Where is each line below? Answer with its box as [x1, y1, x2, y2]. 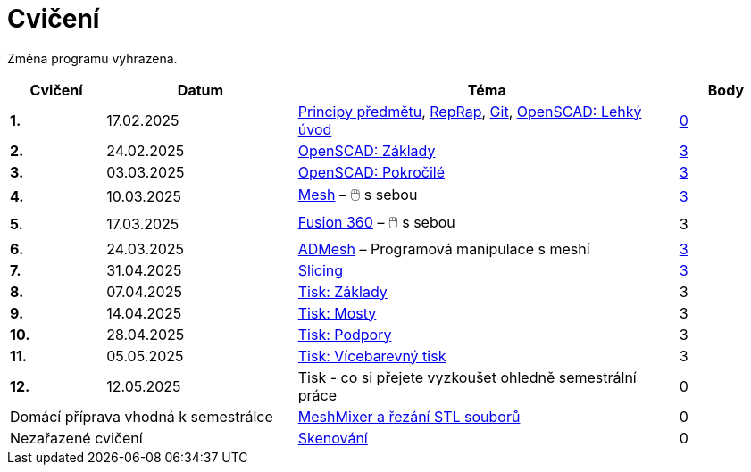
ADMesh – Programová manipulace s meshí [297, 239, 590, 258]
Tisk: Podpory [297, 325, 392, 344]
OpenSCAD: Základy [297, 141, 436, 160]
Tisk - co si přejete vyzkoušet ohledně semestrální [297, 368, 637, 386]
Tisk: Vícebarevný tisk [297, 346, 446, 365]
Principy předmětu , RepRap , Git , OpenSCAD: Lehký [297, 102, 642, 120]
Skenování [297, 428, 368, 447]
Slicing [297, 261, 344, 279]
